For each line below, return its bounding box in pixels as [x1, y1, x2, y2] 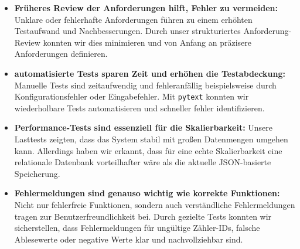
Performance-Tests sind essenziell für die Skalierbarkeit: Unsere [14, 121, 273, 134]
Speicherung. [14, 167, 60, 179]
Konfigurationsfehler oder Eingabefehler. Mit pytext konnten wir [14, 90, 249, 103]
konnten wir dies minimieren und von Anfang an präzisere [43, 36, 251, 48]
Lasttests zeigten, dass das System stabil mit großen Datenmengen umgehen [14, 133, 288, 145]
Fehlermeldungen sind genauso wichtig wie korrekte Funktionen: [14, 187, 280, 199]
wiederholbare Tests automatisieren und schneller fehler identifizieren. [14, 101, 265, 114]
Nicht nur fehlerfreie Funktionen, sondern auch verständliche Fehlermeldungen [14, 198, 295, 210]
